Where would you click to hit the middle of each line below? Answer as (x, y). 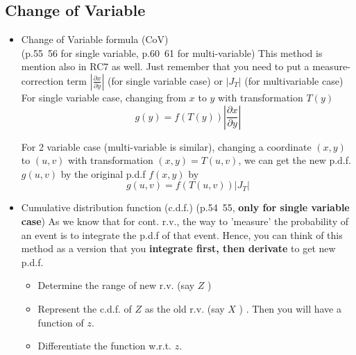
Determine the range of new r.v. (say (116, 285)
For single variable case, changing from (104, 97)
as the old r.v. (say (185, 308)
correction (42, 80)
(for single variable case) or (165, 80)
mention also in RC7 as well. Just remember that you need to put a (165, 66)
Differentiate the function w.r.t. (104, 346)
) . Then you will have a (290, 308)
